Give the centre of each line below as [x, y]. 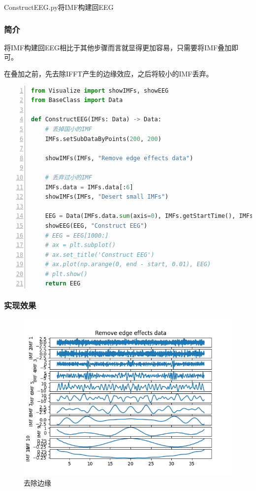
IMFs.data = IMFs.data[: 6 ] [89, 187]
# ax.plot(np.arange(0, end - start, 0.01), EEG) [128, 264]
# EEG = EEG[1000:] [77, 235]
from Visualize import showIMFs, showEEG [100, 90]
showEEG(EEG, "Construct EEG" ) [96, 226]
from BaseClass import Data [77, 100]
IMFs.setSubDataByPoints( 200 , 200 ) [103, 139]
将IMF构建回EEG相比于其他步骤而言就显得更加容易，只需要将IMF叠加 [118, 47]
